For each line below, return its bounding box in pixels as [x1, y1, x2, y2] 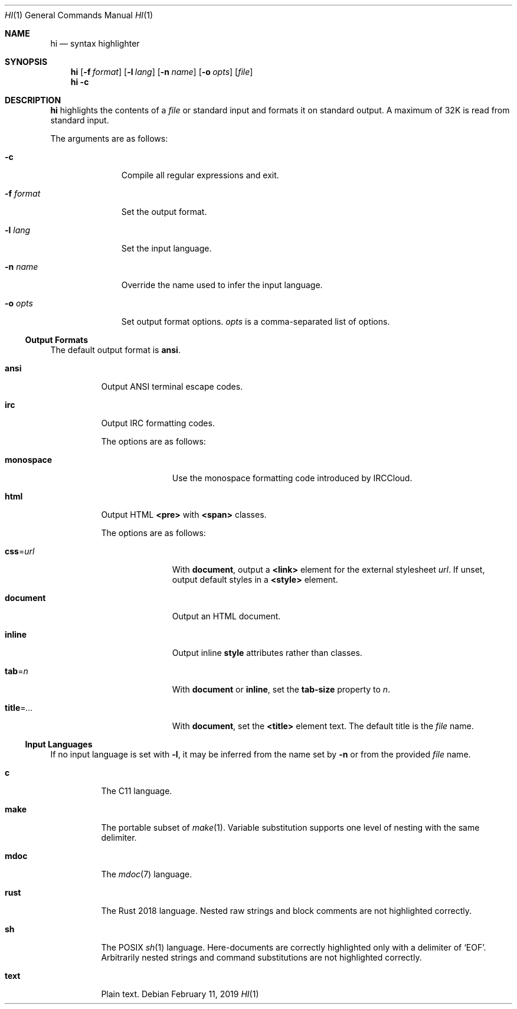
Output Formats [25, 335, 88, 345]
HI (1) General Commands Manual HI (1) [5, 10, 153, 20]
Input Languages [25, 739, 93, 749]
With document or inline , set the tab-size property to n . [172, 684, 391, 694]
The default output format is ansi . [50, 345, 181, 355]
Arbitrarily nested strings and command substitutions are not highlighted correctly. [101, 952, 422, 962]
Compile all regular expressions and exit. [121, 170, 279, 180]
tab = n [5, 666, 28, 676]
